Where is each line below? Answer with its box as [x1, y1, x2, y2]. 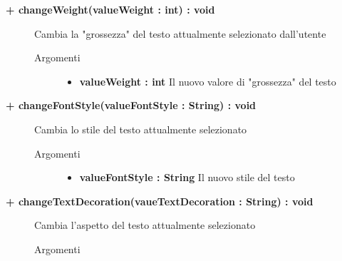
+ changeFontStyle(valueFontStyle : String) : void [6, 98, 256, 113]
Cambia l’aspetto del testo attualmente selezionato [34, 217, 256, 232]
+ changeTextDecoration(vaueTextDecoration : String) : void [6, 193, 313, 208]
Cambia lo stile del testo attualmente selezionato [34, 121, 247, 136]
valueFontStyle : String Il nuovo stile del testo [79, 170, 295, 185]
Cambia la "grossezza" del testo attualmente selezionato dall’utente [34, 26, 326, 41]
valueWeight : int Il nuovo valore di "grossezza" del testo [79, 73, 336, 88]
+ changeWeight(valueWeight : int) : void [6, 2, 215, 16]
